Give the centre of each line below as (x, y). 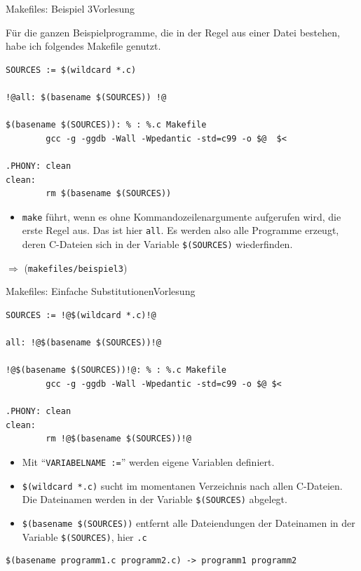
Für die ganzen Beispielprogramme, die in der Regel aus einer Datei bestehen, (173, 32)
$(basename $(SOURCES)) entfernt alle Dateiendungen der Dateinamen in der (189, 522)
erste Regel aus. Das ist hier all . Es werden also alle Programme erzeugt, (180, 230)
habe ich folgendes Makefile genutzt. (83, 46)
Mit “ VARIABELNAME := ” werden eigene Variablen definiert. (148, 461)
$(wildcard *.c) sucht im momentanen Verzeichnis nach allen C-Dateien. (182, 485)
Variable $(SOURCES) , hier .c (84, 536)
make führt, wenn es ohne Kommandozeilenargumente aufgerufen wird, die (182, 216)
